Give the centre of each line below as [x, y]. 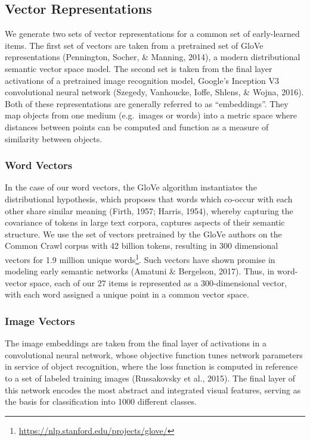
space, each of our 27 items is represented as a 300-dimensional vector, [159, 282]
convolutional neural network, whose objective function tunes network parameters [154, 354]
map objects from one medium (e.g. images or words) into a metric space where [151, 115]
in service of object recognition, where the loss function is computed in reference [151, 366]
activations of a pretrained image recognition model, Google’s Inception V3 [142, 80]
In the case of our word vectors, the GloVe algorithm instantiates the [131, 187]
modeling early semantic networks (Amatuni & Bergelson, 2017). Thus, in [140, 271]
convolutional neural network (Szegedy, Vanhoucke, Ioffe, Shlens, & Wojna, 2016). [154, 92]
